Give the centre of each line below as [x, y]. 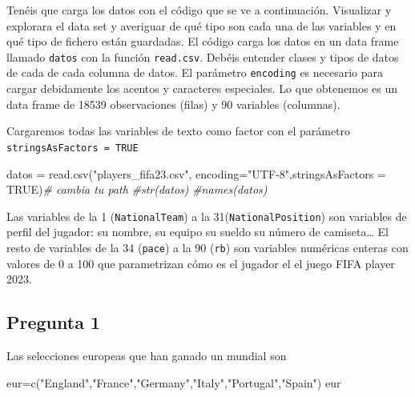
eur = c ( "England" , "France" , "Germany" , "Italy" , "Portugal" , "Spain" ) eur [174, 382]
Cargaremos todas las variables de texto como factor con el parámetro [179, 131]
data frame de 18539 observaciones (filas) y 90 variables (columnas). [173, 104]
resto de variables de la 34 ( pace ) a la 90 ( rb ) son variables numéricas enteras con [207, 247]
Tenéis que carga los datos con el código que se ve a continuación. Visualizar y [199, 10]
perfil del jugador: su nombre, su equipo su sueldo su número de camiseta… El [197, 232]
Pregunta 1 [54, 322]
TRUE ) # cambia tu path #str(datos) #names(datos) [137, 189]
